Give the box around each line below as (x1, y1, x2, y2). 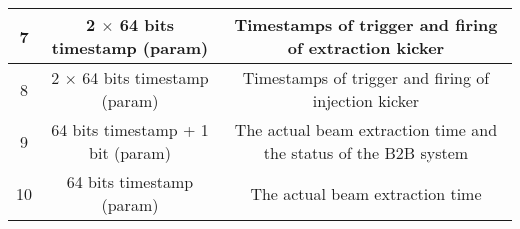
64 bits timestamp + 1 (51, 118, 209, 141)
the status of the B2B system (263, 141, 469, 164)
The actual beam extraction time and (234, 118, 498, 141)
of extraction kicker (287, 36, 445, 59)
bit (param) (89, 141, 171, 164)
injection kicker (312, 89, 420, 112)
